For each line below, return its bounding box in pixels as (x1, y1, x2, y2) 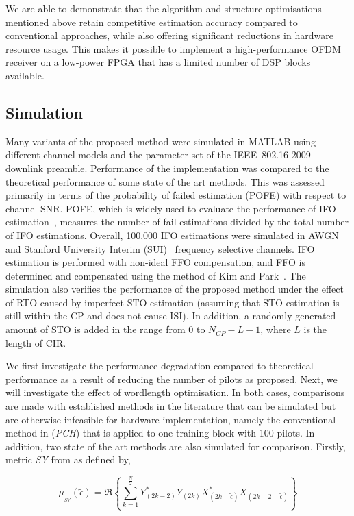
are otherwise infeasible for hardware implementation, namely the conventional (5, 412, 336, 426)
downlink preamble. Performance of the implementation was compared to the (5, 160, 329, 175)
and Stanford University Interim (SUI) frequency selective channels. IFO (5, 241, 315, 256)
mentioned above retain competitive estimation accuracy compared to (5, 14, 298, 29)
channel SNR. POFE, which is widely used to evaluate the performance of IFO (5, 201, 336, 215)
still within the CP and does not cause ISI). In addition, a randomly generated (5, 308, 336, 323)
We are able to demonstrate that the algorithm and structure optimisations (5, 1, 322, 15)
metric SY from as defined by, (5, 452, 131, 467)
